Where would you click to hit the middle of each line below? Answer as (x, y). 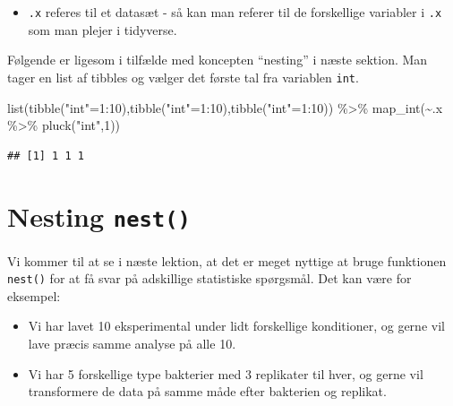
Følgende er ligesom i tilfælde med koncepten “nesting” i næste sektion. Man (218, 60)
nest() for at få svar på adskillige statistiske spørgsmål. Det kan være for (209, 278)
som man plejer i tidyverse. (103, 29)
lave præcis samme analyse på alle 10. (132, 343)
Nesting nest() (99, 216)
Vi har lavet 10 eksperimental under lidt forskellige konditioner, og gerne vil (236, 326)
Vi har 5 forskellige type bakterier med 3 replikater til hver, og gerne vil (226, 373)
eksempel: (34, 295)
